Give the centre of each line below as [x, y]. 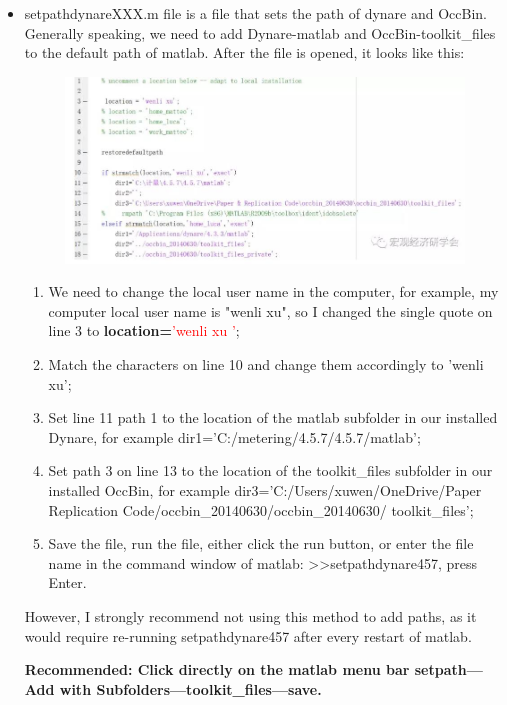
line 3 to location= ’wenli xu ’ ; [144, 330]
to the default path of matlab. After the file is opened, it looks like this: [244, 52]
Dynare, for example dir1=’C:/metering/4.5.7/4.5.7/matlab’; [234, 436]
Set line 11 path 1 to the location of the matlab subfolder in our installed [273, 417]
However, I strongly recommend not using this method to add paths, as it [250, 615]
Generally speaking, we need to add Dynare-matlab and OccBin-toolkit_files [260, 32]
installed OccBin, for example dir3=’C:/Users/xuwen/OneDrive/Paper [265, 490]
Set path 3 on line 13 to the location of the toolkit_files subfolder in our [270, 470]
